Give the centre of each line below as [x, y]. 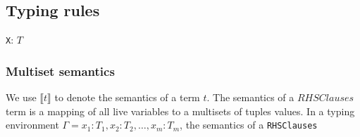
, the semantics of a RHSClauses [249, 125]
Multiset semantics [60, 71]
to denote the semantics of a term [127, 97]
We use [21, 97]
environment [32, 125]
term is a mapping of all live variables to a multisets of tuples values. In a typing [180, 111]
